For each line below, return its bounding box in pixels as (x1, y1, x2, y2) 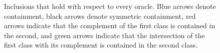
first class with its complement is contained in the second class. (4, 40, 198, 50)
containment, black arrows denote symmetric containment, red (4, 10, 196, 21)
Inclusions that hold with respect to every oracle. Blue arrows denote (4, 1, 216, 11)
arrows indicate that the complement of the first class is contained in (4, 20, 215, 31)
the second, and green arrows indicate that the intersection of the (4, 30, 205, 40)
